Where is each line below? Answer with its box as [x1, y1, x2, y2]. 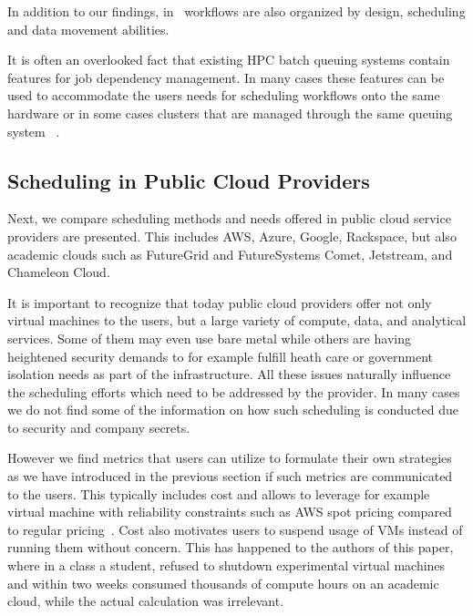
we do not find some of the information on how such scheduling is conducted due [7, 400, 459, 419]
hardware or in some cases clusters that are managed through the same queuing [7, 103, 453, 122]
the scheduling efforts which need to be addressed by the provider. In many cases [7, 382, 460, 401]
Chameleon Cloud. [7, 262, 110, 282]
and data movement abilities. [7, 19, 170, 38]
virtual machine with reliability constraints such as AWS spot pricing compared [7, 502, 452, 521]
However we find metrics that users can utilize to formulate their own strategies [7, 448, 452, 467]
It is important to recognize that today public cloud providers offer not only [7, 293, 432, 312]
